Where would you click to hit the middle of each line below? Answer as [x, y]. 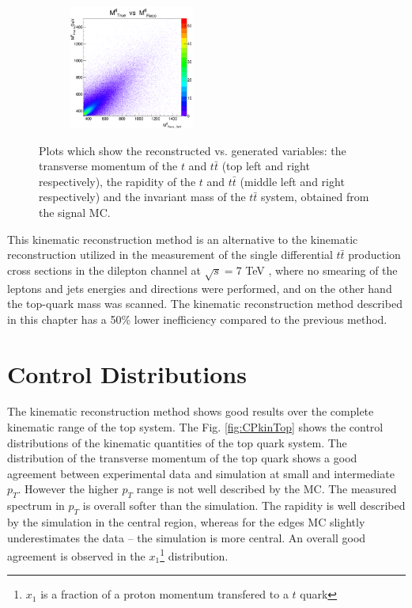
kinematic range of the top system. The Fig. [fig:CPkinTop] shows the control [195, 427]
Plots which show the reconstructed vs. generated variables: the [193, 150]
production [374, 255]
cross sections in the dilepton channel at [104, 270]
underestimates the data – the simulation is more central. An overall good [187, 537]
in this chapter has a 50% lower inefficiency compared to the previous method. [197, 319]
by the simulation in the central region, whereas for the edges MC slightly [186, 522]
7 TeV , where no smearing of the [317, 270]
